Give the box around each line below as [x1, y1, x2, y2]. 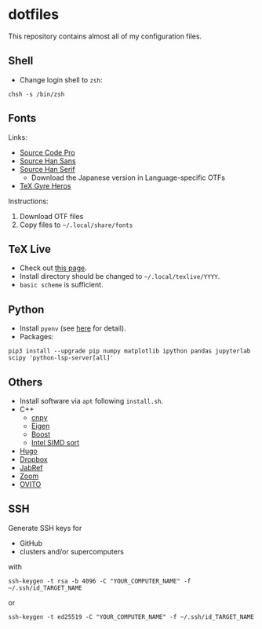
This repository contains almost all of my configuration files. [8, 31, 202, 41]
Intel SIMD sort [31, 438, 80, 447]
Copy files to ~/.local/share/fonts [19, 220, 133, 229]
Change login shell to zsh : [19, 75, 103, 84]
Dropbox [19, 455, 49, 464]
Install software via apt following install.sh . [19, 397, 164, 405]
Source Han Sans [19, 155, 76, 166]
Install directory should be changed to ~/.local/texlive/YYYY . [19, 272, 220, 281]
